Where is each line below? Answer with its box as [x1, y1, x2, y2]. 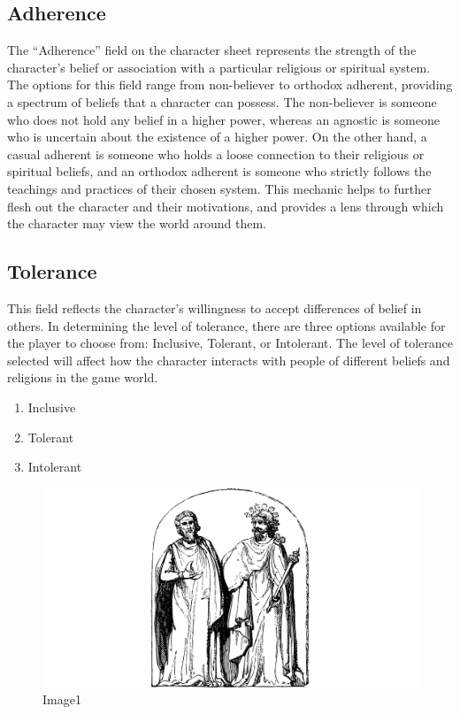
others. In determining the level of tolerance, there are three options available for [7, 316, 446, 334]
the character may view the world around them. [7, 214, 266, 233]
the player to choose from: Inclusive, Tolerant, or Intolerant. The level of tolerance [7, 334, 453, 352]
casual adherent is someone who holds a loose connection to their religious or [7, 144, 425, 163]
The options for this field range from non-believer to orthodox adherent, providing [7, 75, 453, 94]
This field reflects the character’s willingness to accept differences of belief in [7, 298, 422, 317]
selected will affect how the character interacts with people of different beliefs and [7, 350, 450, 369]
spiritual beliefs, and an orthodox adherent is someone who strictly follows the [7, 162, 432, 180]
